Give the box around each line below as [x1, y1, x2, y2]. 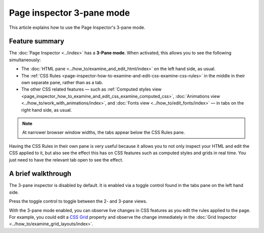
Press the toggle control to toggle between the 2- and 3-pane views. [9, 198, 148, 204]
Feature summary [9, 37, 65, 46]
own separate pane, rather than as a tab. [21, 80, 103, 86]
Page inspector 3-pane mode [9, 7, 130, 18]
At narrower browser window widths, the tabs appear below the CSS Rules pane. [22, 130, 185, 136]
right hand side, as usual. [21, 107, 72, 113]
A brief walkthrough [9, 169, 72, 178]
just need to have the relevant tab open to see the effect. [9, 157, 124, 163]
